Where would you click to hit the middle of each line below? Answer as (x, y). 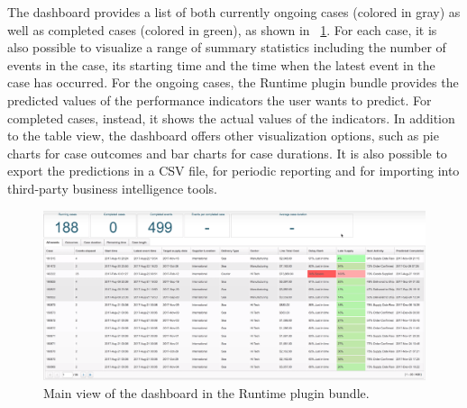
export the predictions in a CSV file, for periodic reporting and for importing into (233, 171)
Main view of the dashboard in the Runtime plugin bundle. (206, 393)
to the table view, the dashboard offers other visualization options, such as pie (223, 136)
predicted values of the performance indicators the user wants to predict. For (220, 100)
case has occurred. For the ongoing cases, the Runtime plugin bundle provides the (233, 82)
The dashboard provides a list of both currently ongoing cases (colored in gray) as (234, 12)
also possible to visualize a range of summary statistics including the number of (227, 47)
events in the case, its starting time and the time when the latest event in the (221, 64)
